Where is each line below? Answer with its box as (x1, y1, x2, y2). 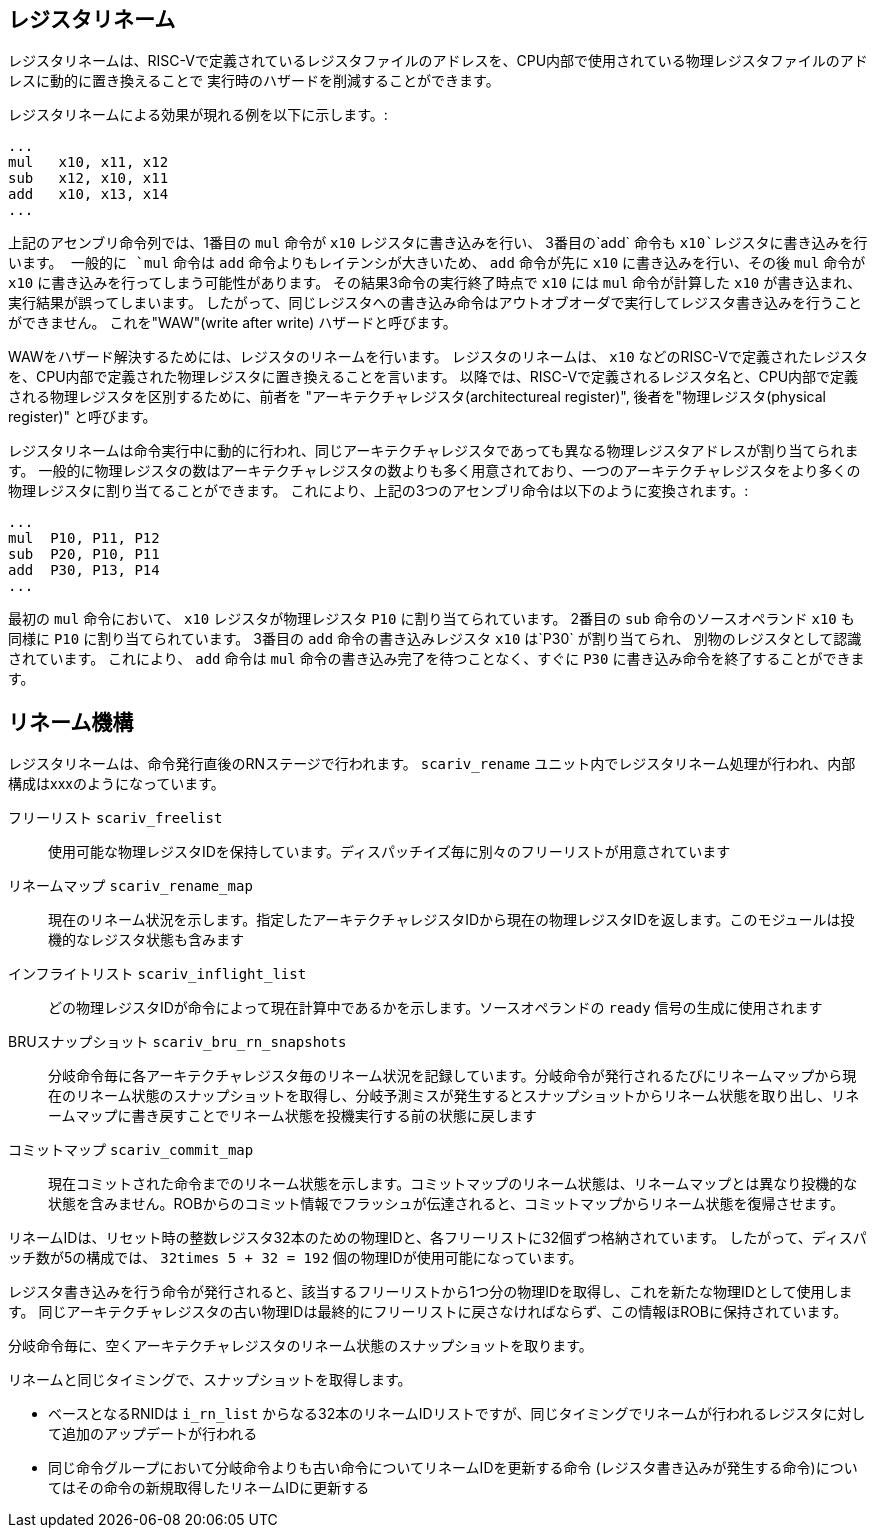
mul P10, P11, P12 (8, 530, 160, 547)
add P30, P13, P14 (8, 562, 160, 579)
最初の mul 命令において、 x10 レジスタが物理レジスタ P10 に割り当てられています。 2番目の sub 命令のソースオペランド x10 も (8, 610, 855, 628)
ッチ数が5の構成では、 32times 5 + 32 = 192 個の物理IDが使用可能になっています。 (8, 1249, 583, 1267)
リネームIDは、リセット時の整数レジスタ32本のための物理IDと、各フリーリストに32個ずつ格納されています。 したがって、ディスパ (8, 1229, 867, 1247)
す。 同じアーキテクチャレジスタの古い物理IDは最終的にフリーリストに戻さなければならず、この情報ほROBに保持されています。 (8, 1303, 848, 1321)
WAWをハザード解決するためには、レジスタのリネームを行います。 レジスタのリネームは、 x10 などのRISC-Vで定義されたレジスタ (8, 348, 868, 366)
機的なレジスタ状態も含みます (48, 931, 244, 949)
